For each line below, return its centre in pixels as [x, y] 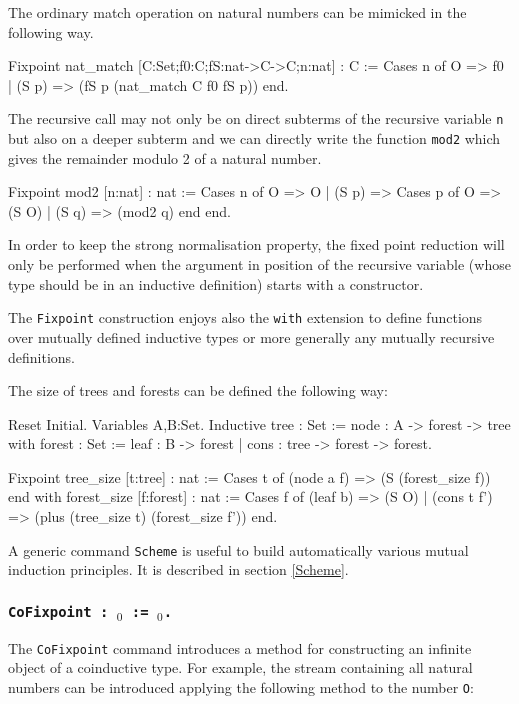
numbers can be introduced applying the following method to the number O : [241, 686]
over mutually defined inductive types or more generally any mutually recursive [251, 336]
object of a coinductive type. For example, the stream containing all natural [240, 667]
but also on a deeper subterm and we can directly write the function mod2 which [254, 138]
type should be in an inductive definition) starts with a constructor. [216, 283]
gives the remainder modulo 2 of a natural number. [165, 157]
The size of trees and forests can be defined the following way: [198, 390]
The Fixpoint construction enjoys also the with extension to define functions [245, 317]
